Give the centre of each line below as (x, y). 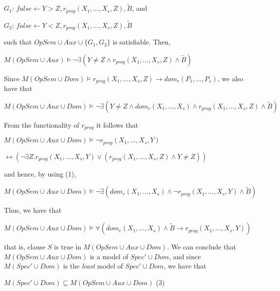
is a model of (109, 256)
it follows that (117, 124)
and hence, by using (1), (40, 173)
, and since (185, 256)
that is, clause (25, 247)
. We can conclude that (201, 247)
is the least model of (93, 266)
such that (18, 42)
